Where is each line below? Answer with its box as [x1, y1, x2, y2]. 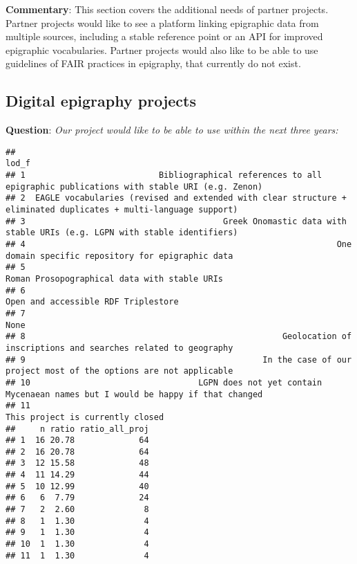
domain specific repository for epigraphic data [6, 251, 233, 261]
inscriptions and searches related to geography [6, 343, 233, 353]
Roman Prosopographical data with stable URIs [6, 273, 223, 284]
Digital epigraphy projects [6, 90, 196, 111]
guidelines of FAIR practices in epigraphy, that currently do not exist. [6, 56, 301, 71]
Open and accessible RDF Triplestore [6, 297, 179, 307]
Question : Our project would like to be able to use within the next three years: [6, 122, 338, 137]
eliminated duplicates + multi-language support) [6, 205, 238, 215]
